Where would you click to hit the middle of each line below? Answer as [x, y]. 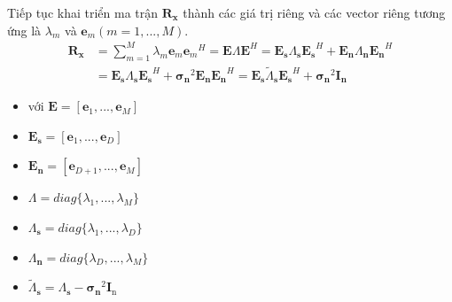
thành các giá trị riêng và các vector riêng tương [314, 12]
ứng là [24, 30]
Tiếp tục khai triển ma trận [83, 12]
